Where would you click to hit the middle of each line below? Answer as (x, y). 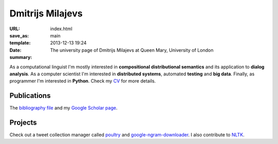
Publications (30, 96)
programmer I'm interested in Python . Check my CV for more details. (83, 81)
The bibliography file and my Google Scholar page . (64, 108)
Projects (23, 122)
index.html (61, 29)
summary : (21, 57)
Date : (15, 50)
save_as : (19, 35)
